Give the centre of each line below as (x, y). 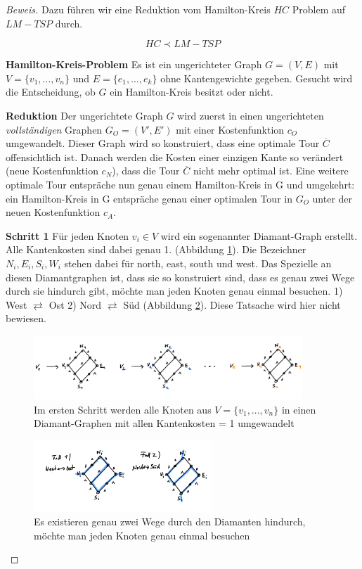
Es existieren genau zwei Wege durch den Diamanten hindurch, (170, 522)
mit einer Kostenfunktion (230, 129)
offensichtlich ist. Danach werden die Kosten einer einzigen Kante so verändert (175, 156)
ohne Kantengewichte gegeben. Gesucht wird (257, 78)
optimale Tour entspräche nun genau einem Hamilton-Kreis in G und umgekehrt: (180, 184)
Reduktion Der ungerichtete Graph (84, 115)
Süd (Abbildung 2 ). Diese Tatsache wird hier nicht (232, 304)
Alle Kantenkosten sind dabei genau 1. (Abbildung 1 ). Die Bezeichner (156, 249)
